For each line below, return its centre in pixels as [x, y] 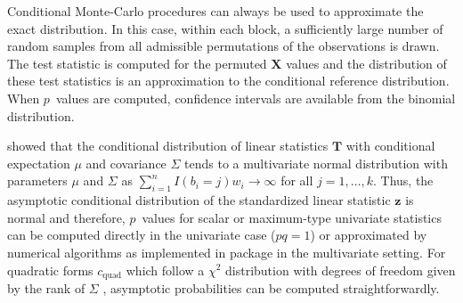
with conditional [390, 146]
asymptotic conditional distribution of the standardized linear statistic [199, 200]
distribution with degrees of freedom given [341, 270]
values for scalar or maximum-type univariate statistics [292, 217]
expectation [39, 163]
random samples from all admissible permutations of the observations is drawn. [223, 46]
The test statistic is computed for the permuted [137, 63]
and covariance [126, 163]
